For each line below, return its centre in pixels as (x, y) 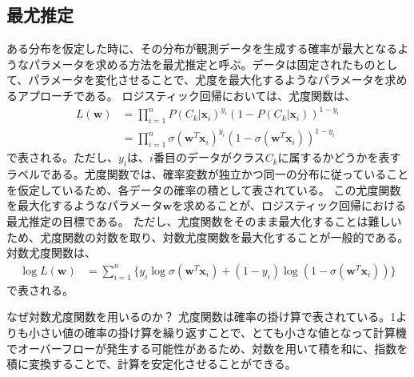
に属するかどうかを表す (339, 157)
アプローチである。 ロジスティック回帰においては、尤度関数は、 (186, 95)
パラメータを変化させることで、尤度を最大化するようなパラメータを (207, 80)
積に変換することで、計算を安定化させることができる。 (151, 364)
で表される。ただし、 (62, 157)
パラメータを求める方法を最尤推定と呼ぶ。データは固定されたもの (202, 64)
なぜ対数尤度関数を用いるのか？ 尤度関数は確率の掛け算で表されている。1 (201, 317)
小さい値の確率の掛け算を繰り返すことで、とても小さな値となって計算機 (217, 333)
